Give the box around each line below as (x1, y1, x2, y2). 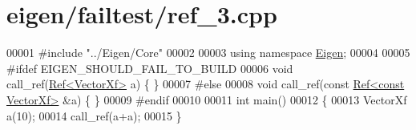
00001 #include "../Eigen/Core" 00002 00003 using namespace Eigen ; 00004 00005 (6, 44, 410, 61)
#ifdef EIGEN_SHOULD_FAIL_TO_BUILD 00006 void (6, 59, 293, 76)
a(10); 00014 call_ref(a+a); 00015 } (6, 107, 182, 124)
